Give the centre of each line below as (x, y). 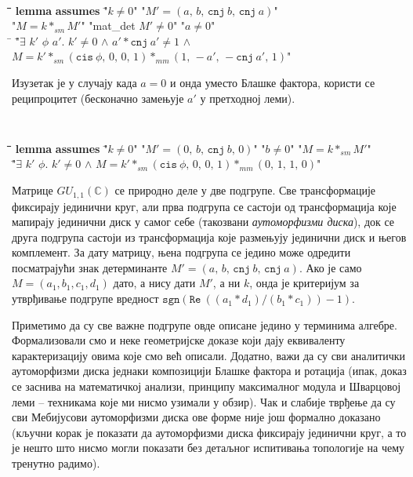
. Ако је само (330, 267)
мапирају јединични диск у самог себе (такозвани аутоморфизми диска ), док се (203, 222)
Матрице (33, 190)
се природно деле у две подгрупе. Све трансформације (245, 190)
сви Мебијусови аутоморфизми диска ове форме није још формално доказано (196, 417)
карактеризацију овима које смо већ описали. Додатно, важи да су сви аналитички (209, 355)
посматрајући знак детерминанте (90, 267)
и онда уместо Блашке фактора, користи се (273, 83)
